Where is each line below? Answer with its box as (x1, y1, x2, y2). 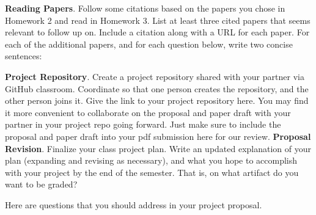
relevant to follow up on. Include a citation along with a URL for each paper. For (5, 26, 310, 38)
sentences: (5, 49, 42, 62)
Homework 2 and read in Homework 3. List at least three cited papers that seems (5, 13, 310, 26)
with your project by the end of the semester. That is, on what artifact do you (5, 166, 299, 178)
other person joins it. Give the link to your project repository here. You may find (5, 94, 309, 107)
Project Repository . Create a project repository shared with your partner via (5, 70, 304, 82)
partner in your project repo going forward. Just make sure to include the (5, 118, 281, 131)
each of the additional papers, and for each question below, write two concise (5, 37, 293, 50)
